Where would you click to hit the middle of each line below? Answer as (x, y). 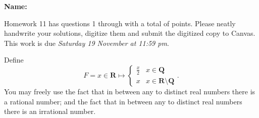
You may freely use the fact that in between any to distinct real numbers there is (130, 91)
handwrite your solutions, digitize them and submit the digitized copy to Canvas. (130, 33)
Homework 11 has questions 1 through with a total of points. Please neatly (120, 23)
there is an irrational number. (50, 111)
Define (14, 60)
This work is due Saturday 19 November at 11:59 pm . (87, 43)
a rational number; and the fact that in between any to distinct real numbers (123, 101)
